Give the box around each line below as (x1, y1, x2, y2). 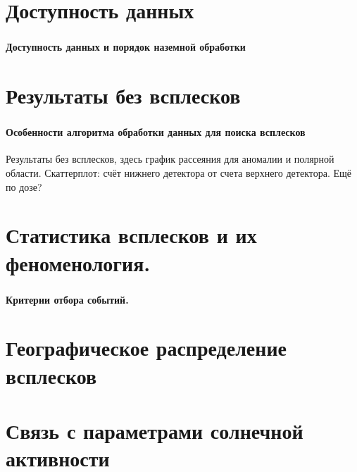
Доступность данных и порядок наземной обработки (6, 39, 246, 54)
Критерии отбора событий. (6, 292, 129, 306)
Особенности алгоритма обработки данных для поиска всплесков (6, 125, 306, 139)
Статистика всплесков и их (6, 221, 257, 249)
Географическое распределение (6, 333, 287, 362)
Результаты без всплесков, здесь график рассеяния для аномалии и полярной (6, 151, 334, 166)
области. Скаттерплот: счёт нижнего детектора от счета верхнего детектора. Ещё (6, 165, 352, 180)
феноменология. (6, 248, 151, 277)
